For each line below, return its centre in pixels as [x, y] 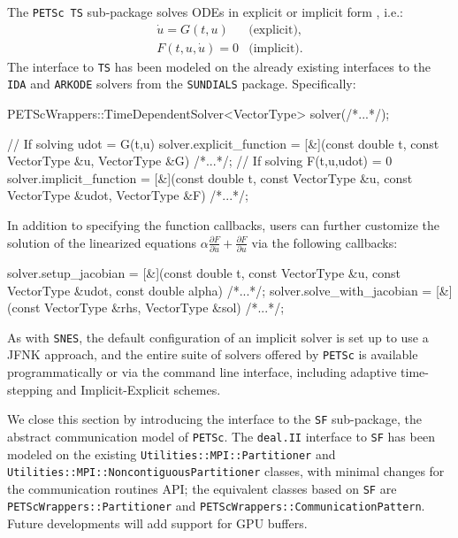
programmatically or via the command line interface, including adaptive [202, 372]
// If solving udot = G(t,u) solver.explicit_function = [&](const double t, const [223, 143]
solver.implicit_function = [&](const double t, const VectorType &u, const [210, 177]
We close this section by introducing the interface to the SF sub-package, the [214, 419]
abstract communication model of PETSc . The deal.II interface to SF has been [221, 436]
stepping [30, 389]
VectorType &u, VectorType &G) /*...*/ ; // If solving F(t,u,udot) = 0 [200, 161]
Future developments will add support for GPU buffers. [157, 523]
